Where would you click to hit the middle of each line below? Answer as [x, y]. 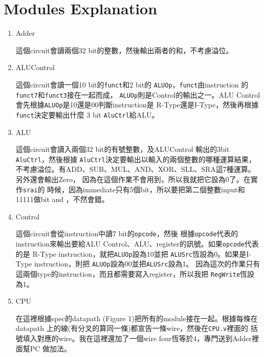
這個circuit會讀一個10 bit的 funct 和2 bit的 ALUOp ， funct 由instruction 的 [132, 84]
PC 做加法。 [51, 348]
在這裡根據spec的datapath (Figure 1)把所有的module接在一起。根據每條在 [137, 318]
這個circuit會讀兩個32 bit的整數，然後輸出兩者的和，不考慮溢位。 [124, 50]
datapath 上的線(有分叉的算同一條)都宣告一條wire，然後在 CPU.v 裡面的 [132, 328]
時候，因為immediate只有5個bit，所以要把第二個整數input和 [146, 189]
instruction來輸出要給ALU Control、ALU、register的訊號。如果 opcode [130, 244]
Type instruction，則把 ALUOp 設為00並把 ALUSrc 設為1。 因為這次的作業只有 [138, 264]
